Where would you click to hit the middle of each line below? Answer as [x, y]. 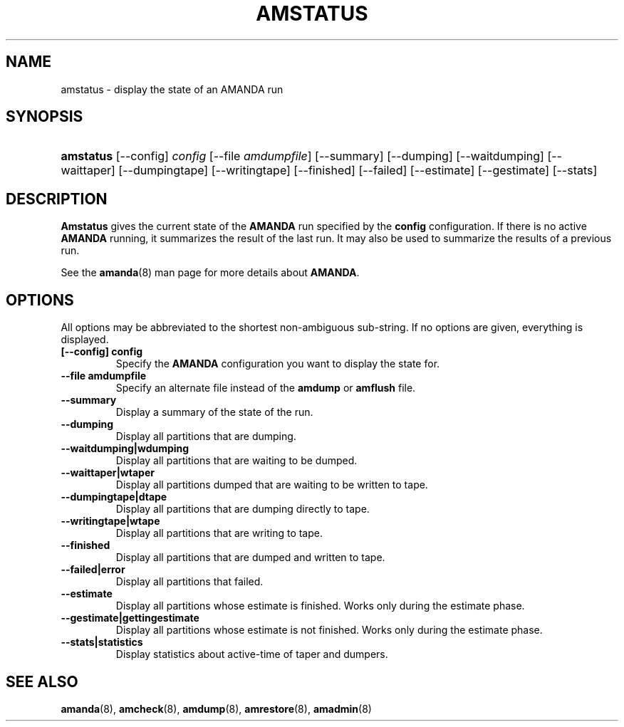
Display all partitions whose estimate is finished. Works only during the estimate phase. [320, 606]
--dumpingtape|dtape [114, 497]
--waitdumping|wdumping [125, 449]
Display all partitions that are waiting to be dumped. [236, 461]
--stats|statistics [102, 642]
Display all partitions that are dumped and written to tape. [250, 558]
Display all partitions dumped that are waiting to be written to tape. [272, 485]
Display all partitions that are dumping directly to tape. [243, 509]
